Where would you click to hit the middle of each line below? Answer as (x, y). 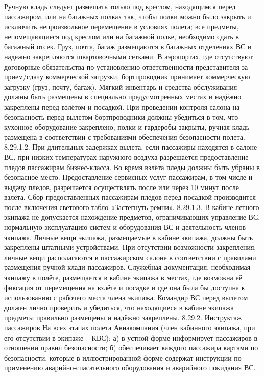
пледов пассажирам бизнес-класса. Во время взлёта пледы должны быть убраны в (132, 167)
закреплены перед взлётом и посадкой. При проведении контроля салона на (122, 106)
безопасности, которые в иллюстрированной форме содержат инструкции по (123, 357)
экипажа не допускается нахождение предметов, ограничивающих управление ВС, (132, 217)
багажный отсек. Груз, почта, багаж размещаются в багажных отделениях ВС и (128, 46)
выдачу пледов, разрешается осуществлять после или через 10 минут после (122, 187)
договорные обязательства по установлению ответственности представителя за (126, 66)
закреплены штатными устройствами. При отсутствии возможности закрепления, (130, 247)
